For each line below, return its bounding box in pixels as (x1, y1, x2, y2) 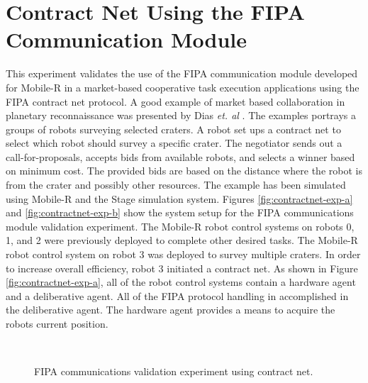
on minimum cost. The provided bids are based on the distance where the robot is (6, 163, 362, 178)
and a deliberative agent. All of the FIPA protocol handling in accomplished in (6, 288, 349, 303)
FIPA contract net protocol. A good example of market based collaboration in (6, 94, 345, 109)
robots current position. (6, 316, 108, 331)
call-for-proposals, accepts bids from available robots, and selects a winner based (6, 149, 355, 164)
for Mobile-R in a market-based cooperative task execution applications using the (6, 79, 359, 94)
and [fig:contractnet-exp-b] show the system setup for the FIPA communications (6, 205, 354, 220)
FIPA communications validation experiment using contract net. (34, 364, 313, 379)
